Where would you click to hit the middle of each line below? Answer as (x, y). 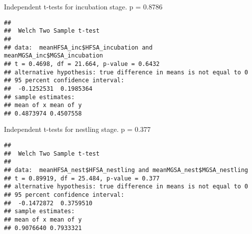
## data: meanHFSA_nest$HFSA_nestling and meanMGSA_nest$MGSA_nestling (126, 170)
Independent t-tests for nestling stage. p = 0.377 (77, 129)
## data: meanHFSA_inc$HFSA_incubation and (78, 47)
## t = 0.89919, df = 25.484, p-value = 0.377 (82, 178)
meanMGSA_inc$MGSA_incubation (54, 56)
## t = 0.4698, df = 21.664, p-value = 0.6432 (82, 64)
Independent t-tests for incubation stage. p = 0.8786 (83, 6)
